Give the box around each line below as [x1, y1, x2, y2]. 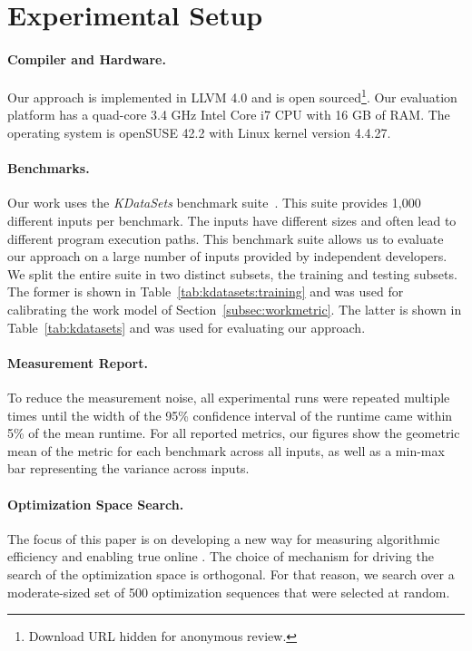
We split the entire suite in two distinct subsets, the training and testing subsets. [7, 264, 457, 283]
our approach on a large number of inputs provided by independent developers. [7, 247, 447, 266]
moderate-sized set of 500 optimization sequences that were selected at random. [7, 582, 450, 601]
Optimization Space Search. [7, 494, 184, 513]
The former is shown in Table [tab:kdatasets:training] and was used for [7, 282, 404, 301]
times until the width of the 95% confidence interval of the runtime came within [7, 405, 453, 424]
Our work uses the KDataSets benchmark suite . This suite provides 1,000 [7, 193, 421, 212]
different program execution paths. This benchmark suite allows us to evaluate [7, 228, 444, 248]
